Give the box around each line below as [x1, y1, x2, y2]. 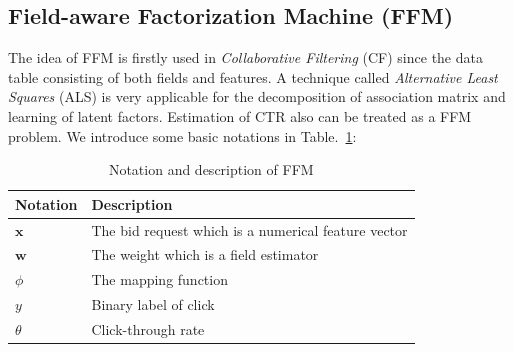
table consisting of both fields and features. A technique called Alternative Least [8, 66, 498, 87]
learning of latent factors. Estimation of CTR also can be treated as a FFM [8, 105, 472, 126]
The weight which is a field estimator [91, 244, 319, 265]
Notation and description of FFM [108, 159, 314, 180]
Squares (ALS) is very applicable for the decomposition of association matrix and [8, 86, 506, 107]
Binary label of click [91, 294, 215, 315]
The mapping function [91, 269, 228, 290]
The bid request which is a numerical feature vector [91, 219, 408, 240]
